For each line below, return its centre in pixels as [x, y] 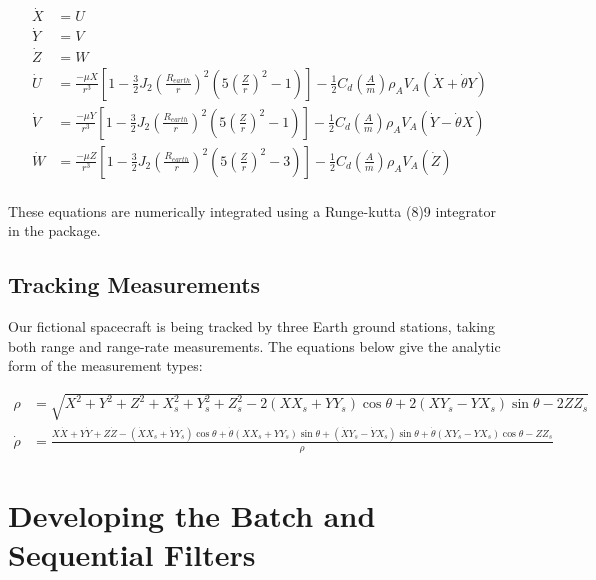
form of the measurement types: [105, 365]
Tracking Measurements [134, 284]
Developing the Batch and [192, 514]
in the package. [54, 230]
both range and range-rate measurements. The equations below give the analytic [254, 345]
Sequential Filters [132, 554]
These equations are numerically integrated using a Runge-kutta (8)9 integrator [252, 210]
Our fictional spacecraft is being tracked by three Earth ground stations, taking [251, 326]
